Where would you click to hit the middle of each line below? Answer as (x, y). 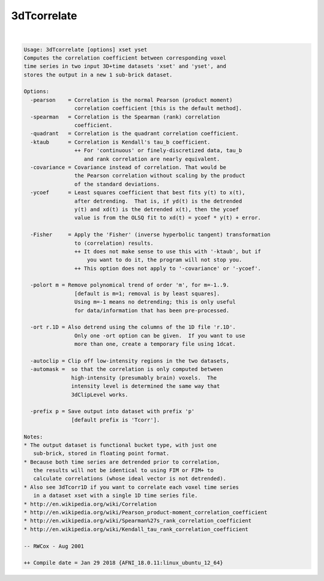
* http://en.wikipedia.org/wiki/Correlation (90, 504)
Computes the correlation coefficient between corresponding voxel (125, 58)
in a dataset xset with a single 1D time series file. (115, 496)
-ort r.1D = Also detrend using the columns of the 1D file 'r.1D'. (133, 327)
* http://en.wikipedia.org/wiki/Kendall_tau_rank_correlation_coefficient (136, 529)
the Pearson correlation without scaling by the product (160, 176)
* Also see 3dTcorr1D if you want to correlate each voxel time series (131, 487)
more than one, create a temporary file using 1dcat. (155, 344)
